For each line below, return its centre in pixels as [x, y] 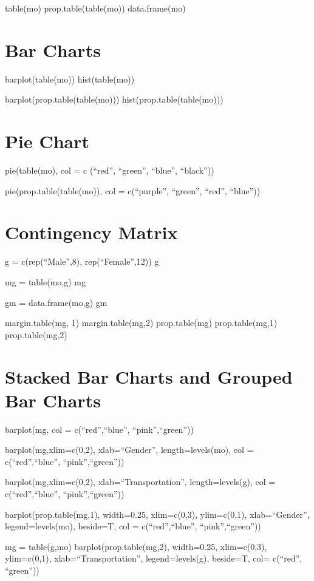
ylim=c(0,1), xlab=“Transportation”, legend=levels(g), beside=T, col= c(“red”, [154, 558]
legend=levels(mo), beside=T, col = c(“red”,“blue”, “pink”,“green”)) [133, 526]
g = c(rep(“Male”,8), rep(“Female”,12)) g [82, 261]
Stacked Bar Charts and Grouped [149, 376]
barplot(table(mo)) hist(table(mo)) [70, 79]
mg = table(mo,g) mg [45, 281]
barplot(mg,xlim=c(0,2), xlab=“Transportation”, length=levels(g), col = [140, 482]
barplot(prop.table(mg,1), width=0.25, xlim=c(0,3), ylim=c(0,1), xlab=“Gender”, [157, 514]
